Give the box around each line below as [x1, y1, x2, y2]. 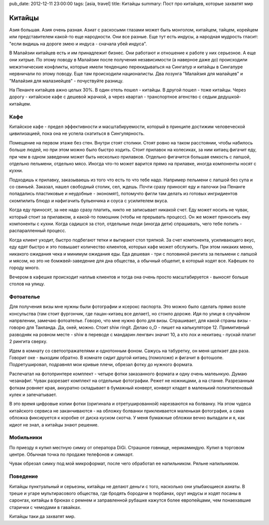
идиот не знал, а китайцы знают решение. [9, 421, 99, 428]
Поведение [9, 473, 38, 480]
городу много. [9, 264, 40, 271]
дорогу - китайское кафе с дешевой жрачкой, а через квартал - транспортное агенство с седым [9, 94, 217, 100]
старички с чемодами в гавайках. [9, 504, 82, 510]
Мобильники [9, 434, 42, 441]
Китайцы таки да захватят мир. [9, 514, 76, 520]
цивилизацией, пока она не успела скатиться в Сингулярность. [9, 131, 145, 136]
